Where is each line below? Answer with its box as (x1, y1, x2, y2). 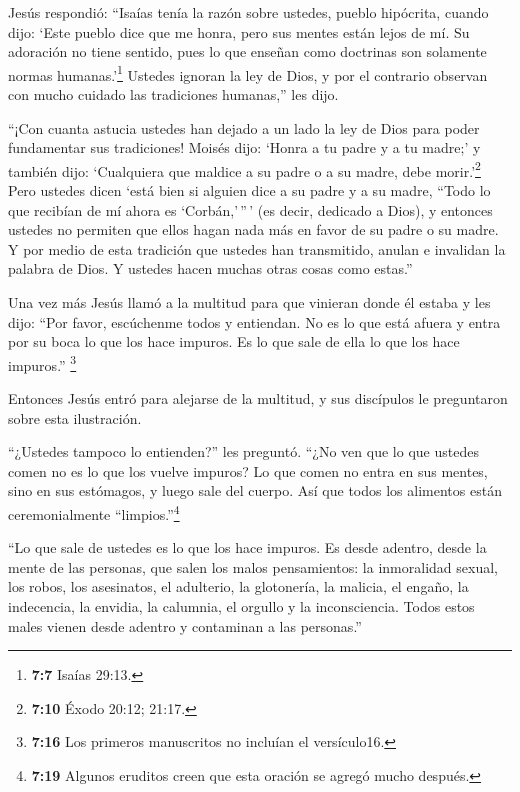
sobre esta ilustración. (8, 407, 142, 428)
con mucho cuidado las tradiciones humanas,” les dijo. (8, 84, 339, 105)
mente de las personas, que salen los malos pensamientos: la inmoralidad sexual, (8, 556, 498, 577)
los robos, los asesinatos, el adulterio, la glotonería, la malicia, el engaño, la (8, 576, 469, 597)
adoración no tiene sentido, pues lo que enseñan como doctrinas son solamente (8, 41, 487, 62)
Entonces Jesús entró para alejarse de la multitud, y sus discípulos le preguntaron (8, 388, 508, 409)
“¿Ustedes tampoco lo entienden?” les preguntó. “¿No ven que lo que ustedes (8, 441, 479, 462)
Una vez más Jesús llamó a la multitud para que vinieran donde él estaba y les (8, 292, 491, 313)
